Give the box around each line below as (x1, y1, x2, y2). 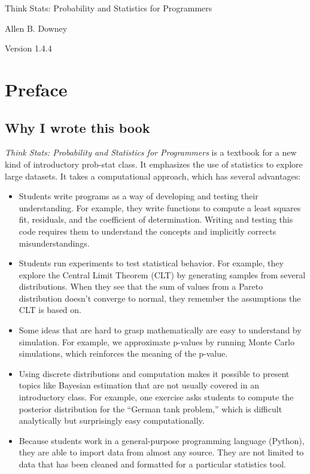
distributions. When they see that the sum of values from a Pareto (19, 280, 263, 293)
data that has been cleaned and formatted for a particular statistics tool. (19, 458, 286, 470)
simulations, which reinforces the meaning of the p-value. (19, 347, 228, 360)
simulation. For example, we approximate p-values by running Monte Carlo (19, 335, 294, 348)
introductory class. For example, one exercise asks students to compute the (19, 391, 294, 403)
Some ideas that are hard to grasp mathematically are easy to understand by (19, 324, 302, 336)
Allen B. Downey (5, 22, 68, 34)
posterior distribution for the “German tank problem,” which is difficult (19, 402, 282, 415)
